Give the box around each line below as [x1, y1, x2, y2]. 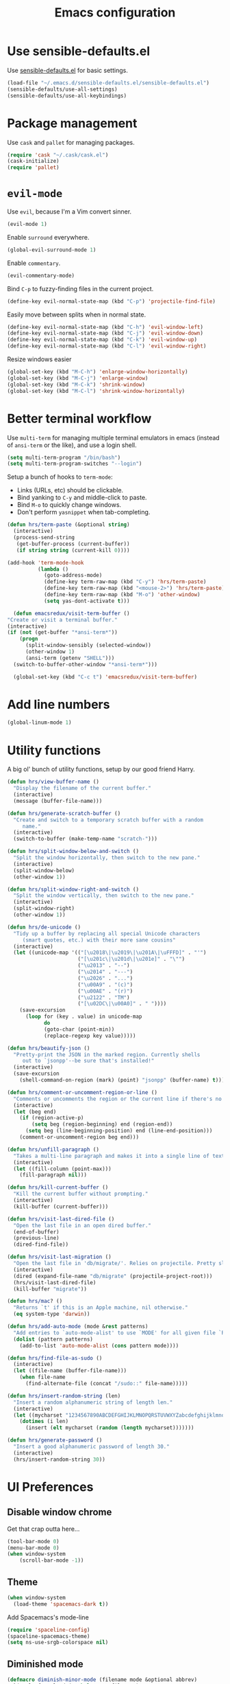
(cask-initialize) [7, 158, 60, 165]
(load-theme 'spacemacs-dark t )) [13, 1600, 109, 1608]
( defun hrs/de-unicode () [7, 924, 81, 931]
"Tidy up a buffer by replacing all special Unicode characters [13, 930, 201, 937]
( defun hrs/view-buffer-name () [7, 778, 99, 786]
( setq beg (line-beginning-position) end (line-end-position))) [25, 1128, 213, 1135]
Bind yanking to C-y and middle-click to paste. [16, 493, 147, 502]
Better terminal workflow [7, 411, 152, 426]
